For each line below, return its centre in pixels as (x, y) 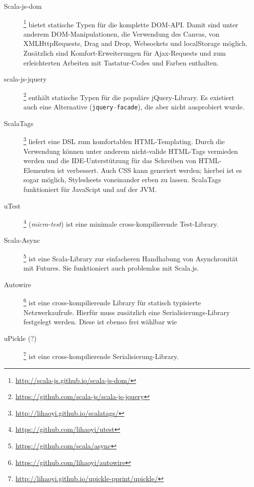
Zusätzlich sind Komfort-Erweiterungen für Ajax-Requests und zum (125, 53)
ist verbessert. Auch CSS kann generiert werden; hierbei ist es (150, 170)
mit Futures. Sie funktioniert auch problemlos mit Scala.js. (111, 268)
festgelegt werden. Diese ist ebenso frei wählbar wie (100, 322)
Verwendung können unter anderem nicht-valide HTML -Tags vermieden (131, 151)
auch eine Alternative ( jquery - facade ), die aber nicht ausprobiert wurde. (134, 107)
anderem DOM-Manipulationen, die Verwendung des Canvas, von (122, 33)
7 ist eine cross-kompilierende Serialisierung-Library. (101, 356)
